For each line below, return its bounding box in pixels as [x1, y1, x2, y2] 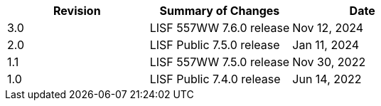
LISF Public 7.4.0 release [149, 72, 281, 86]
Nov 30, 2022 [292, 55, 366, 69]
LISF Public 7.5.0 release [149, 38, 280, 52]
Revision [53, 4, 101, 18]
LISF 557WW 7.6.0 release [149, 21, 290, 35]
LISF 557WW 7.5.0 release [149, 55, 290, 69]
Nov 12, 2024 [292, 21, 364, 35]
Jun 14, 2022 [292, 72, 362, 86]
